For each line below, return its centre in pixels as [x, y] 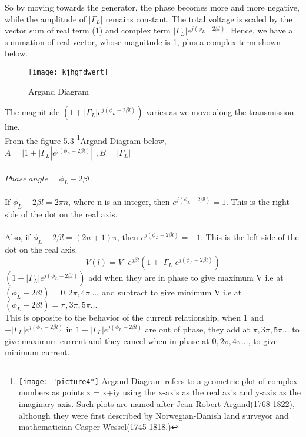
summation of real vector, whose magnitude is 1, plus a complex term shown [143, 41]
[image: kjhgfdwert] [69, 72]
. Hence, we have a [259, 30]
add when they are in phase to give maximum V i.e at [186, 278]
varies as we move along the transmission [220, 112]
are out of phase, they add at [197, 329]
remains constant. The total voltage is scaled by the [199, 19]
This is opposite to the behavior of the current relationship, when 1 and [134, 317]
